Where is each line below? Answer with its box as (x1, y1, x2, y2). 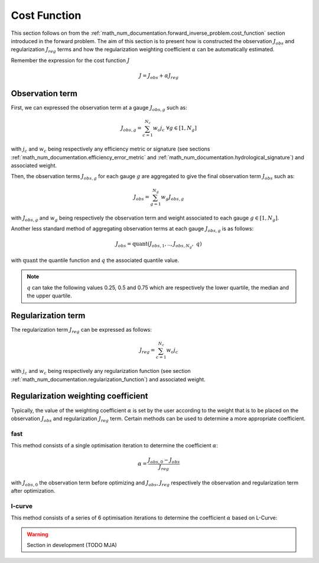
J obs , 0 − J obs (148, 457, 180, 465)
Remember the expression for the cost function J (11, 57, 130, 64)
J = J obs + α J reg (139, 72, 179, 80)
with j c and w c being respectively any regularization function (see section (11, 368, 191, 376)
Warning (27, 531, 48, 538)
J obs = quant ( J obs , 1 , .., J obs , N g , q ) (115, 241, 202, 250)
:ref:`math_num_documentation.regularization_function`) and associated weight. (11, 375, 206, 383)
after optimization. (11, 487, 56, 494)
